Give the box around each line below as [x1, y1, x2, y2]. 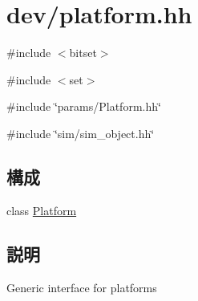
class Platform [6, 201, 77, 218]
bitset [69, 44, 97, 61]
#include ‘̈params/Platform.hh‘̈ [6, 98, 161, 115]
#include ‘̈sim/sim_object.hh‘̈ [6, 124, 155, 141]
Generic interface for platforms [6, 279, 157, 295]
